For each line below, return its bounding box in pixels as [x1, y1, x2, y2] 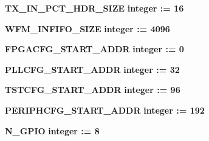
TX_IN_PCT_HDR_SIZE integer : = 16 [5, 2, 184, 14]
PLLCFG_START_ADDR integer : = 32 [5, 63, 180, 75]
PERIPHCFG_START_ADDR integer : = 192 [5, 103, 205, 116]
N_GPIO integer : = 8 [5, 124, 100, 137]
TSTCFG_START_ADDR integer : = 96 [5, 83, 180, 96]
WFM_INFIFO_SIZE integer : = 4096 [5, 22, 170, 35]
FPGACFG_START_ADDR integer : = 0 [5, 43, 184, 55]
